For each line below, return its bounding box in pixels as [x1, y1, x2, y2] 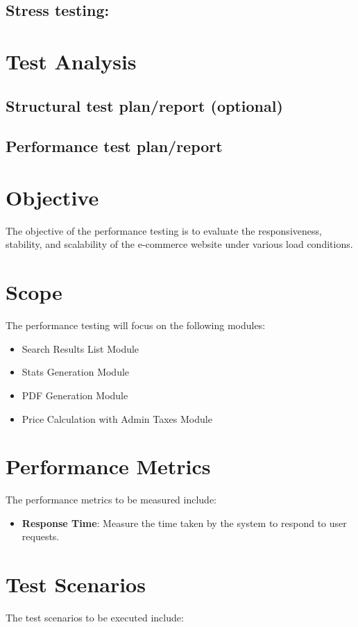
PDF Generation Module [22, 387, 128, 402]
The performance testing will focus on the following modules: [6, 318, 266, 333]
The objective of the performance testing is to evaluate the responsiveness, [6, 223, 322, 237]
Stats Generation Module [22, 365, 130, 379]
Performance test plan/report [6, 135, 223, 157]
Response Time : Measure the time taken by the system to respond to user [22, 515, 347, 530]
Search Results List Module [22, 341, 139, 356]
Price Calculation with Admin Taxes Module [22, 411, 212, 426]
